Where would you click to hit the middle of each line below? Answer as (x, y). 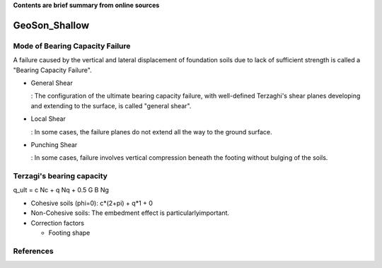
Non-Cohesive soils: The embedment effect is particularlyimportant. (130, 213)
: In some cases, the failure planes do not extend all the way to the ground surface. (151, 132)
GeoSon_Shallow (51, 25)
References (33, 251)
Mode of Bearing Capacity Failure (72, 46)
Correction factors (58, 223)
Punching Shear (54, 144)
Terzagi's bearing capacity (60, 176)
